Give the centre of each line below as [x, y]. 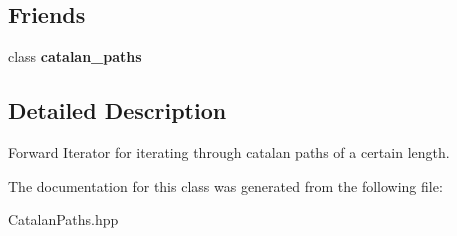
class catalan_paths [75, 56]
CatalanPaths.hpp [63, 219]
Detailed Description [117, 110]
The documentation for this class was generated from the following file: [225, 185]
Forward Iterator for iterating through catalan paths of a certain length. [229, 152]
